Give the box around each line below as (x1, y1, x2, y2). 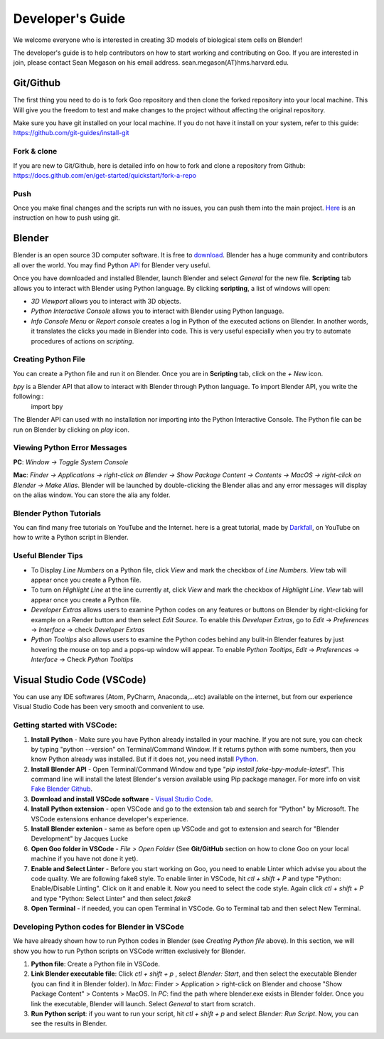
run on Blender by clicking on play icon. (13, 425, 129, 434)
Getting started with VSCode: (13, 720, 117, 730)
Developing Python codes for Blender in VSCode (13, 922, 185, 932)
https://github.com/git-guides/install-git (13, 129, 129, 137)
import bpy (31, 402, 63, 410)
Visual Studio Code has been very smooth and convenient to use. (13, 703, 206, 711)
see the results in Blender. (31, 1019, 107, 1028)
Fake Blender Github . (31, 784, 92, 793)
